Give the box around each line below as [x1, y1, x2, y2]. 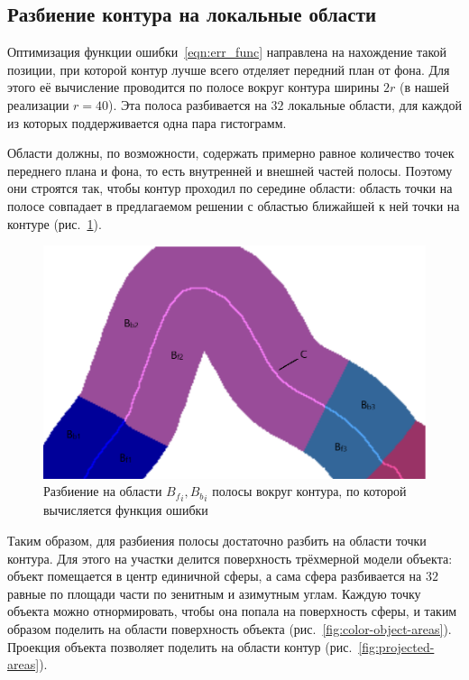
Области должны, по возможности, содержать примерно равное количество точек [7, 143, 455, 162]
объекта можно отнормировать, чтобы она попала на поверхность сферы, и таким [7, 602, 457, 620]
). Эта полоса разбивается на [108, 95, 267, 114]
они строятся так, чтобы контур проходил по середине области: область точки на [7, 179, 453, 198]
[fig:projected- [358, 637, 435, 656]
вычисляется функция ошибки [43, 501, 208, 519]
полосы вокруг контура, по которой [212, 482, 407, 501]
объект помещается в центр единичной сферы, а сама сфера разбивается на [7, 566, 422, 585]
